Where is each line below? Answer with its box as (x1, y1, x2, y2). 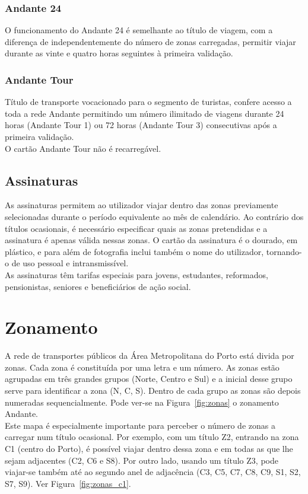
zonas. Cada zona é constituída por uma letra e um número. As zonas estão (5, 361, 280, 373)
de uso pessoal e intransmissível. (11, 257, 129, 269)
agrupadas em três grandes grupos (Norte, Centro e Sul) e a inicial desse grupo (5, 372, 293, 385)
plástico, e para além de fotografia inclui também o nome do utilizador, (5, 245, 264, 257)
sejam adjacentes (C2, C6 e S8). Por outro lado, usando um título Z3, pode (5, 454, 278, 466)
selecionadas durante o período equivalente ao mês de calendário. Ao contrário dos (5, 210, 304, 222)
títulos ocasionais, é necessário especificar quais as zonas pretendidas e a (5, 222, 268, 234)
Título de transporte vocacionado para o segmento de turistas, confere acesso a (5, 95, 292, 108)
